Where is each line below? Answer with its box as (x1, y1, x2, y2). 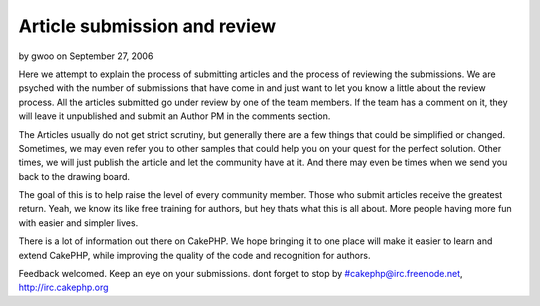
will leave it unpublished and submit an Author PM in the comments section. (18, 110, 331, 122)
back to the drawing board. (18, 170, 130, 182)
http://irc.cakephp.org (18, 281, 109, 294)
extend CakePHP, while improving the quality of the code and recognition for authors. (18, 249, 371, 261)
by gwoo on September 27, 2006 (18, 50, 154, 62)
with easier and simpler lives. (18, 216, 139, 229)
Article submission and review (18, 15, 277, 37)
